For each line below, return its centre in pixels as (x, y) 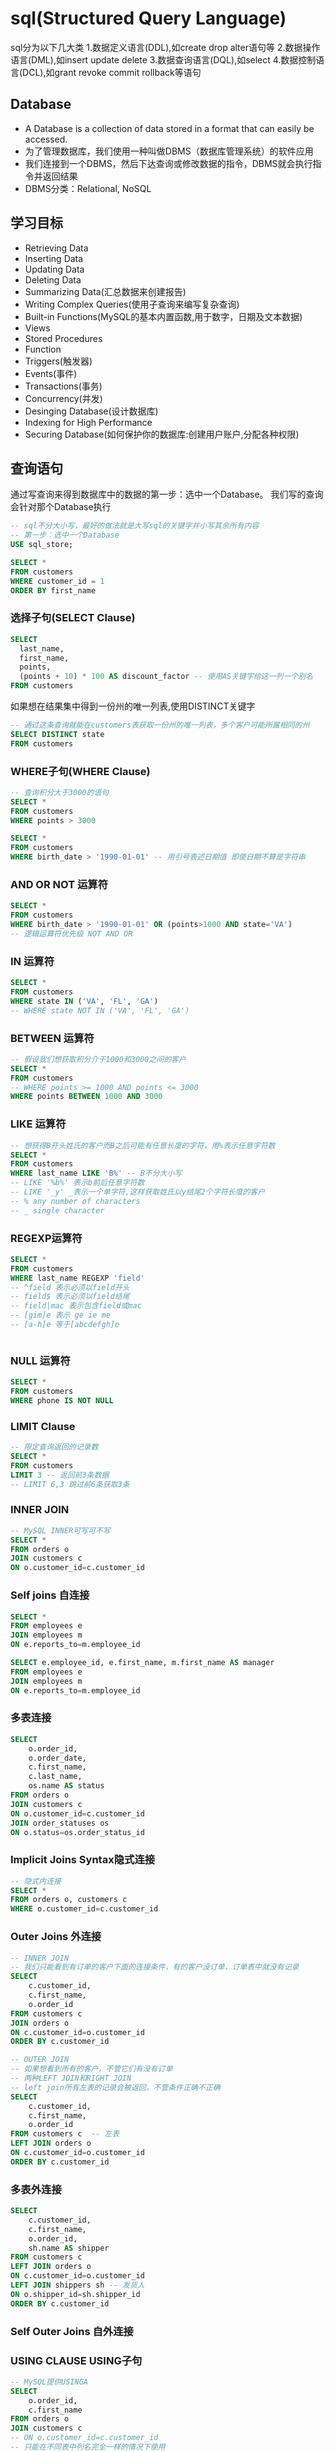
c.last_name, (55, 1777)
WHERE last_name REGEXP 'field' (77, 1278)
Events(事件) (51, 373)
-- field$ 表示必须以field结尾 (70, 1297)
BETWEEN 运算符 (52, 1038)
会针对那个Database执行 (61, 507)
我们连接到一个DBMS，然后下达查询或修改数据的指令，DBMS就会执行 (168, 163)
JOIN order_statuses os (60, 1823)
